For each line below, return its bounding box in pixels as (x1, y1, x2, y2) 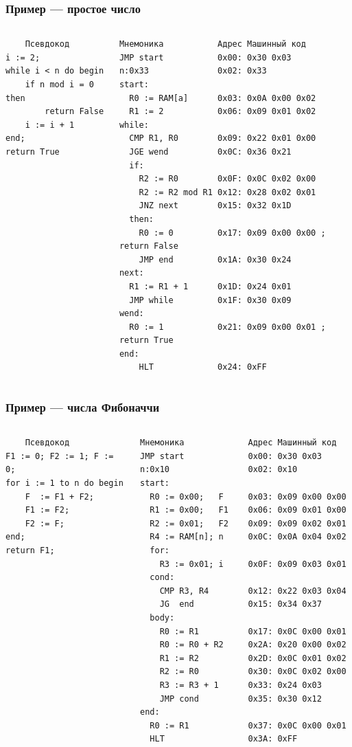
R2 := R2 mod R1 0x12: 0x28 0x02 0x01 (139, 187, 316, 197)
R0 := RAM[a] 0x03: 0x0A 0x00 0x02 (129, 93, 316, 103)
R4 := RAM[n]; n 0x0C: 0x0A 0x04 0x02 (150, 532, 347, 542)
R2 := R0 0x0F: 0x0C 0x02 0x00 (139, 174, 316, 184)
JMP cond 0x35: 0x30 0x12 (159, 693, 322, 704)
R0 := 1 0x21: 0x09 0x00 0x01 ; (129, 322, 326, 332)
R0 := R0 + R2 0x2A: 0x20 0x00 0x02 (159, 640, 347, 650)
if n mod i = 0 (25, 80, 94, 89)
